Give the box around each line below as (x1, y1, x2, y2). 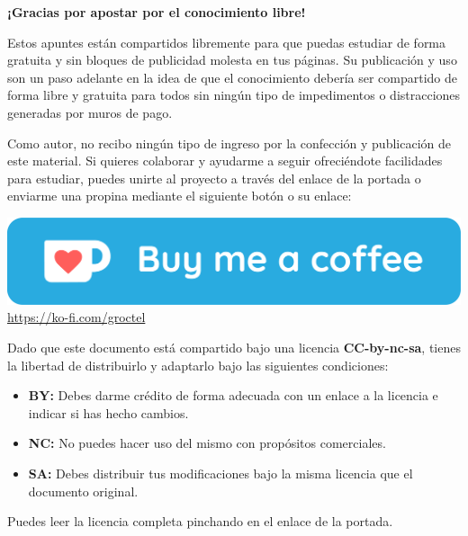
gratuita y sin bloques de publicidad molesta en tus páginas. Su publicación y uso (7, 50, 457, 69)
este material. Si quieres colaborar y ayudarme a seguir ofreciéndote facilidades (7, 151, 443, 170)
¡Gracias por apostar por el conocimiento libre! (7, 3, 306, 21)
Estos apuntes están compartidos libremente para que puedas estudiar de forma (7, 32, 446, 51)
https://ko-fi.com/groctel (7, 308, 146, 326)
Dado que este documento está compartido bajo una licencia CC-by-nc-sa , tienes (7, 338, 461, 357)
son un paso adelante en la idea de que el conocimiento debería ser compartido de (7, 67, 458, 86)
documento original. (28, 481, 139, 500)
